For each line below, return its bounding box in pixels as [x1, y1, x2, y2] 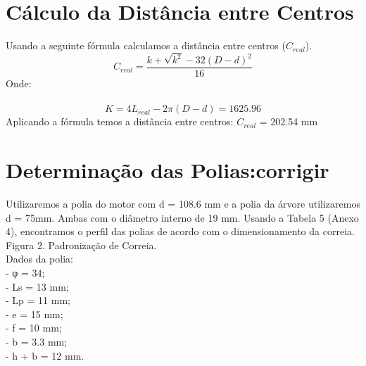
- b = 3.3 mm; [6, 334, 68, 348]
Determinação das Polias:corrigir [6, 156, 329, 184]
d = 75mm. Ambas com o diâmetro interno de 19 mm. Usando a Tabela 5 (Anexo [6, 210, 359, 225]
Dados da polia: [6, 251, 73, 266]
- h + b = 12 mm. [6, 348, 84, 362]
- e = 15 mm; [6, 306, 63, 321]
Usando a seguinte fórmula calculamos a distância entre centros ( [6, 38, 286, 53]
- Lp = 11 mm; [6, 293, 70, 308]
